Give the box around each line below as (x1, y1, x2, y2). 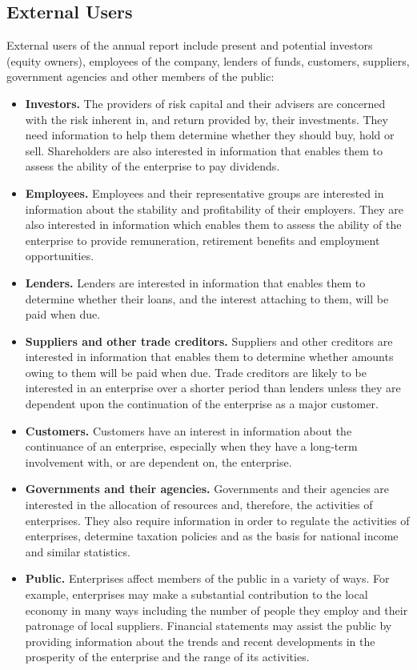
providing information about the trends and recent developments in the (25, 632, 375, 649)
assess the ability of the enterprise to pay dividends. (25, 158, 280, 175)
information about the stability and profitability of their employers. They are (25, 200, 403, 217)
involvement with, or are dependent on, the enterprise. (25, 453, 292, 470)
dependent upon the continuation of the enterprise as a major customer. (25, 395, 379, 412)
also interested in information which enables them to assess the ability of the (25, 216, 402, 233)
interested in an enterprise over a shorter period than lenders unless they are (25, 379, 401, 396)
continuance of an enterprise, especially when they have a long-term (25, 438, 358, 455)
